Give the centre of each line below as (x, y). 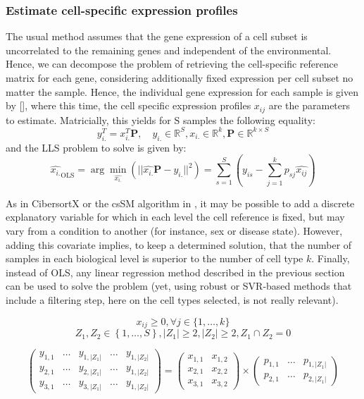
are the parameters (309, 105)
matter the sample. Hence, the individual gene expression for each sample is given (182, 91)
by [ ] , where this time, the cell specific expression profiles (128, 105)
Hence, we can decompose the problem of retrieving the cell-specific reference (172, 64)
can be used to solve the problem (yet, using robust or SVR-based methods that (179, 286)
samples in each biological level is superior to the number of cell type (155, 258)
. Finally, (331, 258)
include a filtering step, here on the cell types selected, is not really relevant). (172, 300)
